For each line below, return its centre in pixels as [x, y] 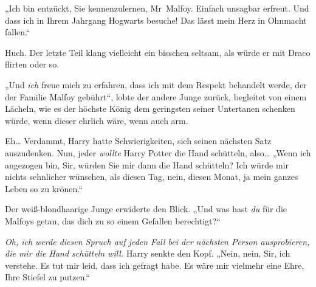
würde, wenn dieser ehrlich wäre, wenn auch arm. [97, 120]
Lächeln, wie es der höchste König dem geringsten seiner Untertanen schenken [150, 109]
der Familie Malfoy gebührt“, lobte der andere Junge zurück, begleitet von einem [156, 96]
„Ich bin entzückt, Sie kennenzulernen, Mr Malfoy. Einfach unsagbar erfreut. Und [157, 8]
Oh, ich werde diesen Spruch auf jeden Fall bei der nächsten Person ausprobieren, [157, 241]
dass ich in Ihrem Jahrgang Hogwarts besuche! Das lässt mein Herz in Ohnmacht [156, 20]
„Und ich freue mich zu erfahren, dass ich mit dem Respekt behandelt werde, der [156, 84]
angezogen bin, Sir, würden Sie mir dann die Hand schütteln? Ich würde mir [147, 164]
